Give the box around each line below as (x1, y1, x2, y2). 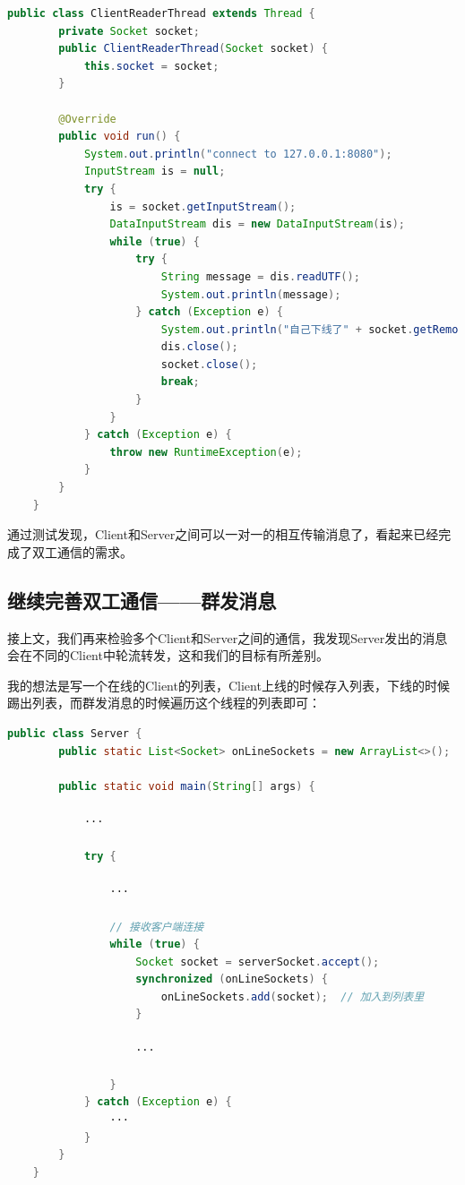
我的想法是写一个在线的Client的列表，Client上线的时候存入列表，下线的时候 (7, 675, 450, 694)
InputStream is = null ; (83, 165, 226, 178)
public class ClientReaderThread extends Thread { (7, 7, 315, 20)
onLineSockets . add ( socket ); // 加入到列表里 (160, 990, 425, 1003)
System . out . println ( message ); (160, 288, 341, 301)
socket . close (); (160, 357, 258, 371)
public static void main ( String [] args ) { (58, 779, 315, 793)
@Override (58, 112, 116, 125)
